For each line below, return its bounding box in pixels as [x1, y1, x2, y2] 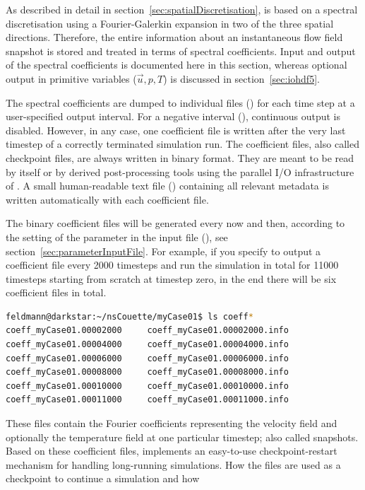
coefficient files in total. [6, 285, 107, 300]
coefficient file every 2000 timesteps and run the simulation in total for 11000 [6, 257, 339, 272]
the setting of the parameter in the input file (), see [6, 229, 228, 244]
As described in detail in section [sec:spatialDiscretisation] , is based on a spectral [6, 2, 358, 16]
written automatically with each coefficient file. [6, 192, 209, 206]
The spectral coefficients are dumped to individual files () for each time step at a [6, 95, 355, 110]
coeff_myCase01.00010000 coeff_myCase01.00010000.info [6, 380, 289, 391]
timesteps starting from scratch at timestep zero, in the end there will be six [6, 271, 337, 286]
